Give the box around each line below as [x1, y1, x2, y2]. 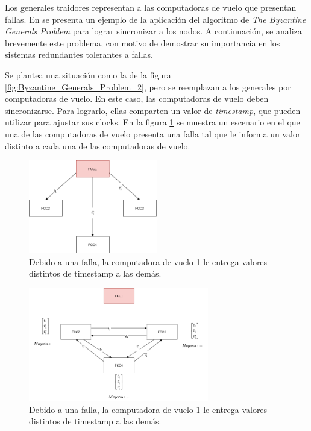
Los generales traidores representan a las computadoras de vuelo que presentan [5, 1, 297, 13]
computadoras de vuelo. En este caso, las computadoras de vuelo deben [5, 92, 269, 105]
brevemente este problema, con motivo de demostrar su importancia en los [5, 36, 280, 49]
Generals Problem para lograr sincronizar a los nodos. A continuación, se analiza [5, 25, 302, 37]
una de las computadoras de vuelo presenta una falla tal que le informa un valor [5, 127, 301, 140]
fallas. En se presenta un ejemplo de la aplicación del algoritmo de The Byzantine [5, 13, 306, 25]
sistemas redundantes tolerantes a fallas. [5, 48, 153, 61]
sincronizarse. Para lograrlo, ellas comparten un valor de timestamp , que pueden [5, 104, 301, 116]
